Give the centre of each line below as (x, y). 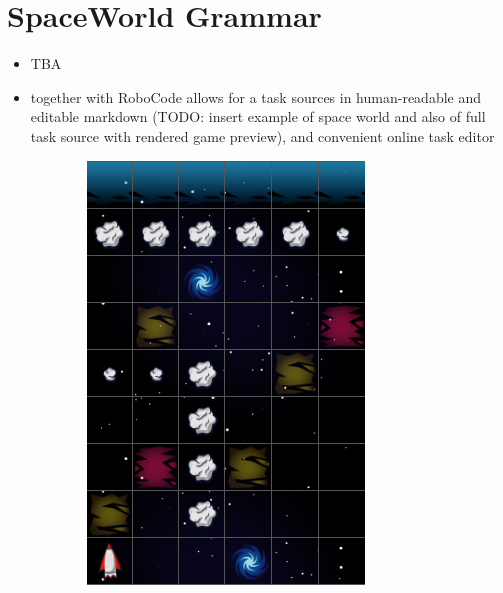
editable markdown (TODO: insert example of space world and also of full (258, 116)
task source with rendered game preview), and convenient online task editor (262, 135)
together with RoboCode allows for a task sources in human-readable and (256, 96)
